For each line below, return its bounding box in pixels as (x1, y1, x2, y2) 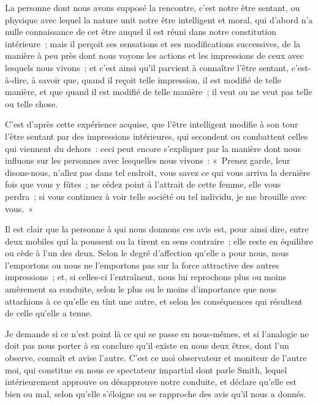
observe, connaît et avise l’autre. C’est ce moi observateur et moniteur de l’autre (5, 351, 307, 364)
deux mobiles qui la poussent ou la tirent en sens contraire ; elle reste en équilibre (5, 234, 313, 247)
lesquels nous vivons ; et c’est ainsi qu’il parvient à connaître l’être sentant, (5, 61, 289, 74)
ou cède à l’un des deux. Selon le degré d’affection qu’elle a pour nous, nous (5, 246, 289, 259)
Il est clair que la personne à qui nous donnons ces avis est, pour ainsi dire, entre (5, 223, 309, 235)
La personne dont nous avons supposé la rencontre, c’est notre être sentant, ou (5, 1, 300, 13)
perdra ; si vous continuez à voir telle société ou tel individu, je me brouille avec (5, 189, 307, 202)
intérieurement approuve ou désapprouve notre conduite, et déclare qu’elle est (5, 375, 297, 388)
